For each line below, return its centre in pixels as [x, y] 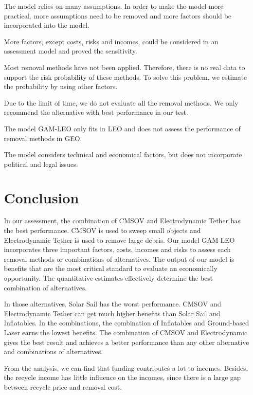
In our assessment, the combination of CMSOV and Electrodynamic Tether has [122, 221]
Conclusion [42, 197]
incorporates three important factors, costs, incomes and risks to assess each [117, 249]
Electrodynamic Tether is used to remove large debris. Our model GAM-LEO [119, 240]
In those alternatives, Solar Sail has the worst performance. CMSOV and [113, 304]
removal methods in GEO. [43, 138]
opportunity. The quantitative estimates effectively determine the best [108, 278]
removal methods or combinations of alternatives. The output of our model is [119, 259]
